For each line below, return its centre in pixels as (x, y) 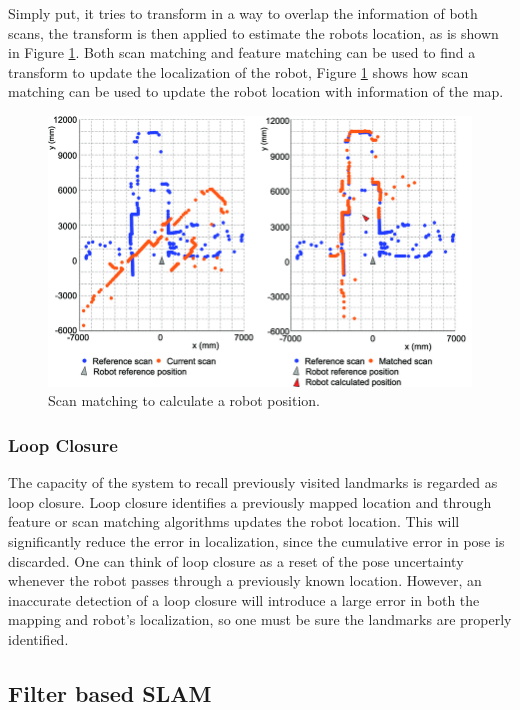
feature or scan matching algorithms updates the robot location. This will (234, 521)
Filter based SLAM (110, 692)
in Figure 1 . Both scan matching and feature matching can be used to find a (242, 52)
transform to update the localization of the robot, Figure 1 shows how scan (238, 71)
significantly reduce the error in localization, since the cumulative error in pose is (256, 541)
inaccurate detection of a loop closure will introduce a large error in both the (244, 599)
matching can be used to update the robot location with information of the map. (256, 91)
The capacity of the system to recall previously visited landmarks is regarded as (253, 482)
